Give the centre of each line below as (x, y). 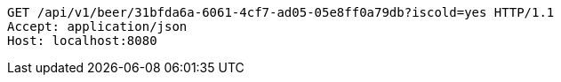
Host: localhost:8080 (82, 41)
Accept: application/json (97, 26)
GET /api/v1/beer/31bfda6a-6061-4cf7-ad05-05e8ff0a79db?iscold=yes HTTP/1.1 (281, 12)
